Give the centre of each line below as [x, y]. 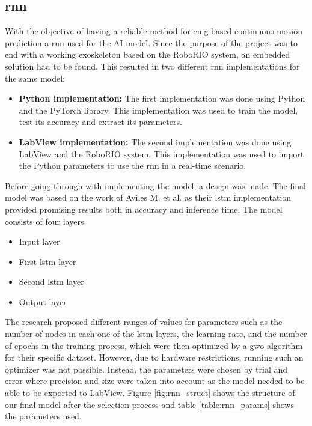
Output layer [43, 301]
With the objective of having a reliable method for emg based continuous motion [154, 31]
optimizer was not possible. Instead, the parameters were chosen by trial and [146, 369]
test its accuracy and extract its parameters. [100, 122]
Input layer [39, 241]
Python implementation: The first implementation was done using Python [162, 98]
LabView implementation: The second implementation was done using [155, 141]
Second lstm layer [51, 281]
